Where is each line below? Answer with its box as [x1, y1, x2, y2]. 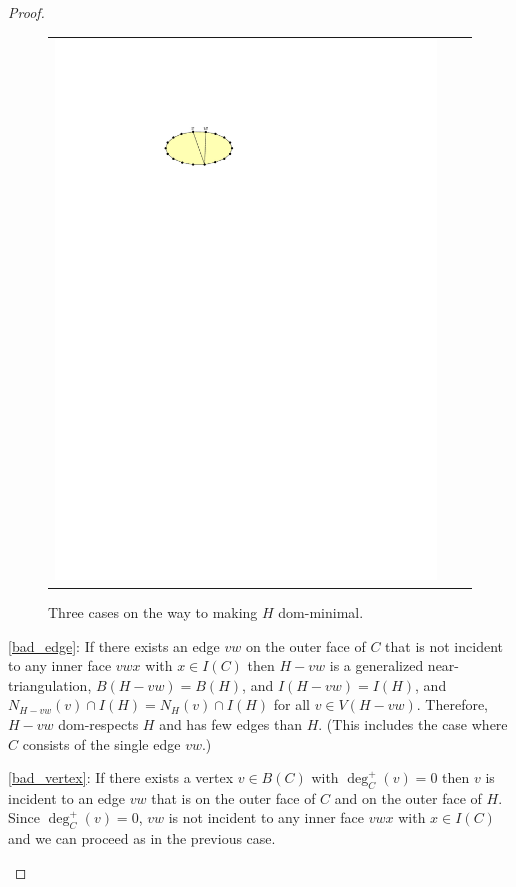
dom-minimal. [278, 601, 364, 622]
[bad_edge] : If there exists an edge [8, 635, 220, 656]
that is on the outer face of [151, 787, 316, 808]
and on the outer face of [334, 787, 482, 808]
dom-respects [58, 713, 139, 734]
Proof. [8, 2, 45, 22]
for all [273, 694, 310, 715]
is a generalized [329, 655, 424, 676]
